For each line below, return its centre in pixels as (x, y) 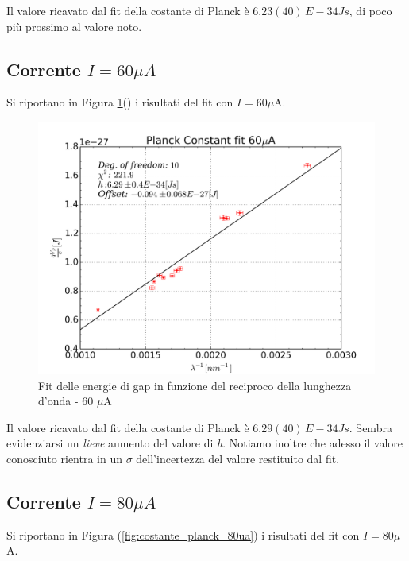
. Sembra (370, 427)
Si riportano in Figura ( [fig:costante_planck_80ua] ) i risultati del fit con (183, 534)
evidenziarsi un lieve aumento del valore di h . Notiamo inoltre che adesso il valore (205, 443)
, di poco (370, 10)
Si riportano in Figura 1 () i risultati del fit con (120, 102)
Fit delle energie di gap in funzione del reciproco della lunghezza (195, 385)
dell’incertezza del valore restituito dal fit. (238, 458)
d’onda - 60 (66, 401)
